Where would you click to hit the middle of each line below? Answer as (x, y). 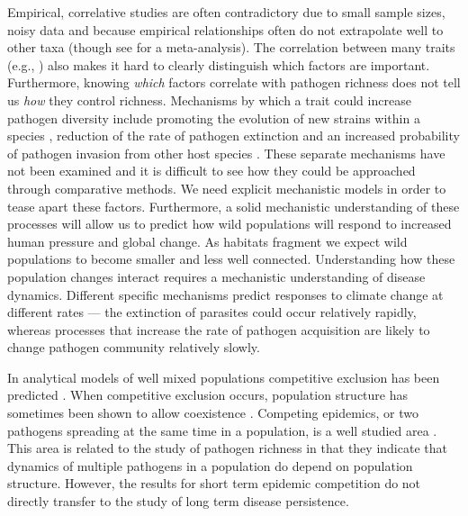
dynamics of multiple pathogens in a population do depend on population (210, 465)
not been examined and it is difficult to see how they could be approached (211, 171)
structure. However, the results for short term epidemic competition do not (214, 483)
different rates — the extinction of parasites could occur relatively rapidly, (212, 312)
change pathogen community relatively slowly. (134, 347)
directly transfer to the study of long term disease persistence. (178, 501)
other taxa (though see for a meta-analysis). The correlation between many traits (231, 47)
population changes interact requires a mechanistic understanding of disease (216, 276)
